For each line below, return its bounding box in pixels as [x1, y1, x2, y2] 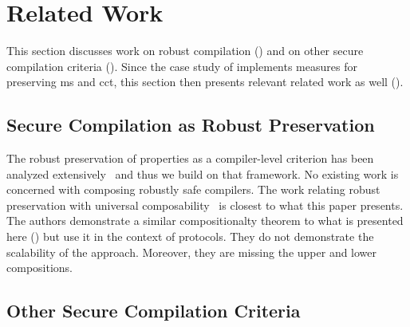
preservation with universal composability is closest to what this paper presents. [6, 196, 404, 213]
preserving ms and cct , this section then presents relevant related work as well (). [6, 73, 404, 90]
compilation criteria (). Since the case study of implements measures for [6, 57, 357, 74]
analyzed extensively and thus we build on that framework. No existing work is [6, 165, 399, 182]
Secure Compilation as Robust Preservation [6, 112, 375, 137]
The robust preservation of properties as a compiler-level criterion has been [6, 150, 374, 167]
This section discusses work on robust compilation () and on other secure [6, 42, 364, 59]
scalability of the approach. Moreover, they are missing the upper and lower [6, 243, 377, 260]
